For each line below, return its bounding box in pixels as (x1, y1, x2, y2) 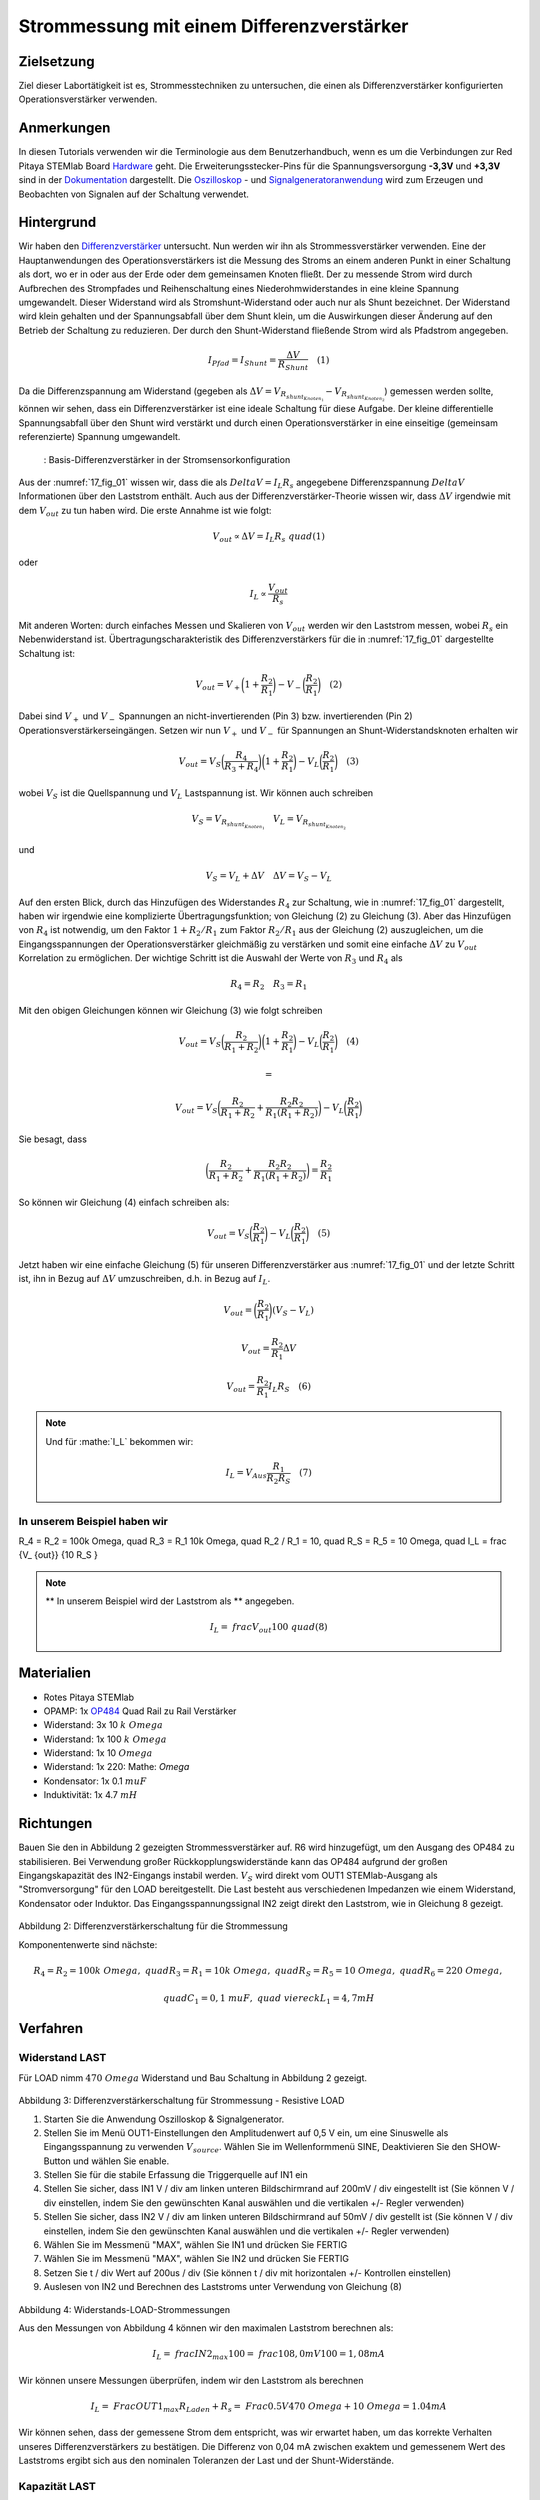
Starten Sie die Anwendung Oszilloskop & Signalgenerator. (43, 2113, 285, 2125)
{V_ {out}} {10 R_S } (18, 1549, 99, 1561)
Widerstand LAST (18, 2051, 107, 2065)
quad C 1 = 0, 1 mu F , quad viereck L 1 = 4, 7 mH (163, 1993, 375, 2007)
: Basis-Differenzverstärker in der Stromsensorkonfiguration (43, 453, 291, 465)
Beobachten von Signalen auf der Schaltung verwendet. (18, 188, 250, 200)
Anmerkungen (18, 120, 111, 137)
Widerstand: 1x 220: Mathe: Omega (43, 1761, 190, 1773)
